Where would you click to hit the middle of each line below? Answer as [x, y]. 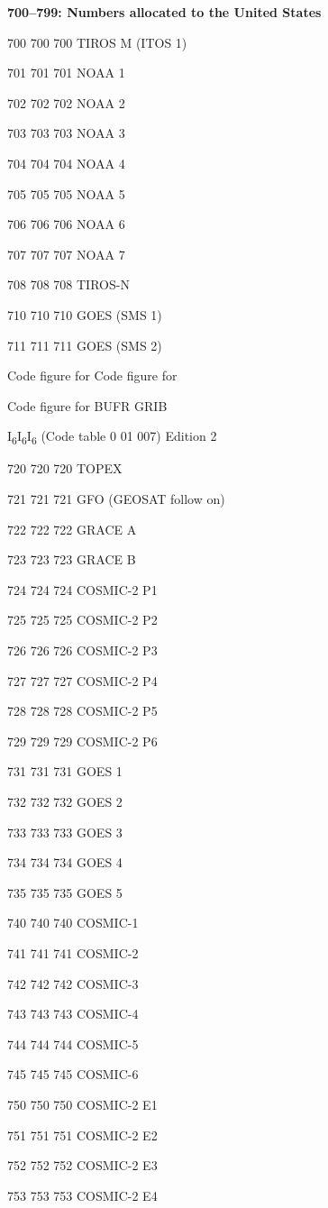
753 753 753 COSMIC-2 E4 [82, 1195]
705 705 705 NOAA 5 [66, 193]
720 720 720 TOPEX [65, 468]
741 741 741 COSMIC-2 [73, 952]
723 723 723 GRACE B [72, 559]
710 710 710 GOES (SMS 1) [85, 314]
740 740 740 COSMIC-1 [73, 923]
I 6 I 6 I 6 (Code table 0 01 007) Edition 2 [112, 437]
